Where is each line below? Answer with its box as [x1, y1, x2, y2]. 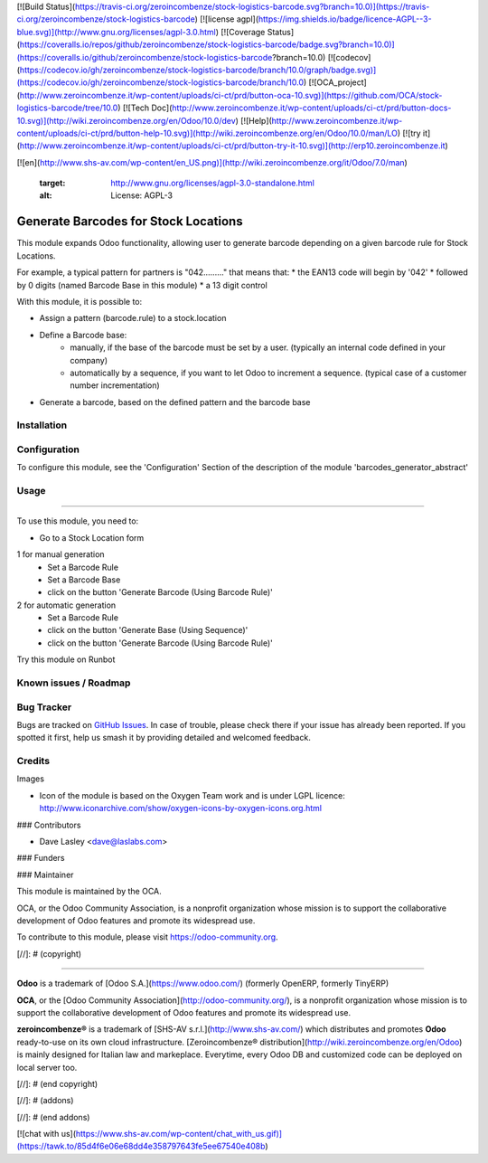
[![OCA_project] [308, 77, 368, 88]
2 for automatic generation [16, 600, 117, 610]
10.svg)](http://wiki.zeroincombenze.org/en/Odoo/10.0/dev [16, 115, 237, 126]
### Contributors [16, 819, 81, 830]
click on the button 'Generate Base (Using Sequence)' [47, 625, 249, 636]
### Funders [16, 853, 65, 864]
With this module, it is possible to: [16, 296, 143, 307]
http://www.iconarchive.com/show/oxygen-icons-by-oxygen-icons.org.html [39, 803, 323, 814]
